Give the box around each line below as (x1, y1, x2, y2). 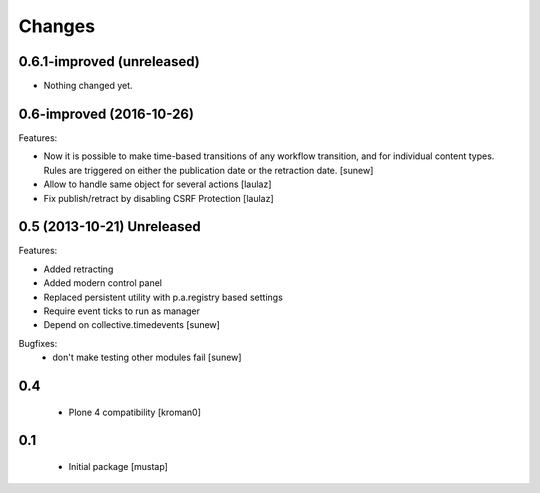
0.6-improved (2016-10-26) (18, 105, 195, 122)
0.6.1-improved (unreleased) (18, 53, 200, 70)
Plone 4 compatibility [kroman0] (68, 406, 202, 418)
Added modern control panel (43, 277, 162, 289)
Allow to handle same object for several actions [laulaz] (43, 178, 272, 190)
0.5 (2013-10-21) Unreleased (18, 218, 202, 235)
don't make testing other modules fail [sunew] (52, 351, 242, 364)
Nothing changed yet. (43, 80, 134, 92)
